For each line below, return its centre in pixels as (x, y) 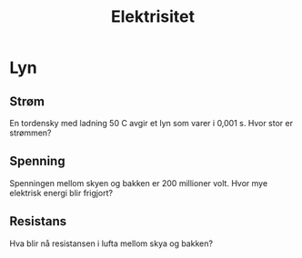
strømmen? (30, 133)
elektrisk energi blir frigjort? (61, 193)
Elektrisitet (153, 17)
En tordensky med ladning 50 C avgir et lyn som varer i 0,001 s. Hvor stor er (151, 123)
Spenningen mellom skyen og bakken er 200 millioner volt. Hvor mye (139, 183)
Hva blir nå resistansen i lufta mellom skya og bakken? (111, 243)
